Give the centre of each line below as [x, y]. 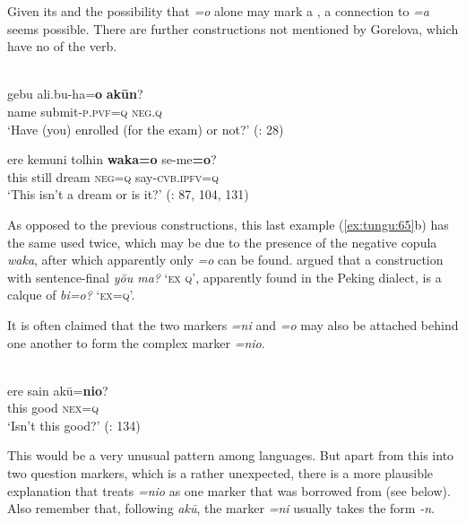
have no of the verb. [62, 46]
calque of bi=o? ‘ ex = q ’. [71, 295]
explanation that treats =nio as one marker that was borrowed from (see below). [229, 490]
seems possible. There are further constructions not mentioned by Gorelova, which [233, 28]
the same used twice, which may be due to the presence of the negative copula [222, 242]
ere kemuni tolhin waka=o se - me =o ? [112, 159]
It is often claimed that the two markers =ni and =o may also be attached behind [233, 324]
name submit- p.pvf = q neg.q [85, 111]
